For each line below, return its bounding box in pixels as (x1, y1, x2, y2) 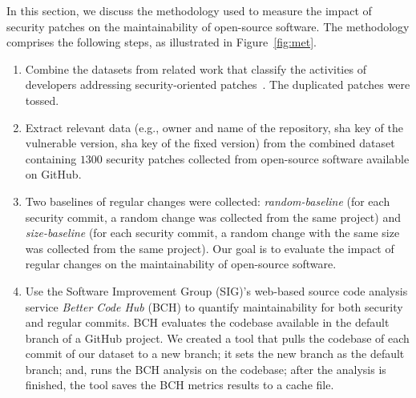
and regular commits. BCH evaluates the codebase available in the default (25, 314, 390, 331)
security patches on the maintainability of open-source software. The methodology (6, 18, 410, 34)
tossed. (25, 91, 59, 108)
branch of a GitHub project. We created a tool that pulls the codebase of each (25, 329, 410, 346)
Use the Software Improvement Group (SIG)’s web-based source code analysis (25, 282, 408, 299)
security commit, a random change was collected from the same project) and (25, 208, 401, 225)
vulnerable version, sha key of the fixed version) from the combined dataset (25, 135, 395, 151)
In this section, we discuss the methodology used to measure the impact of (6, 2, 372, 18)
